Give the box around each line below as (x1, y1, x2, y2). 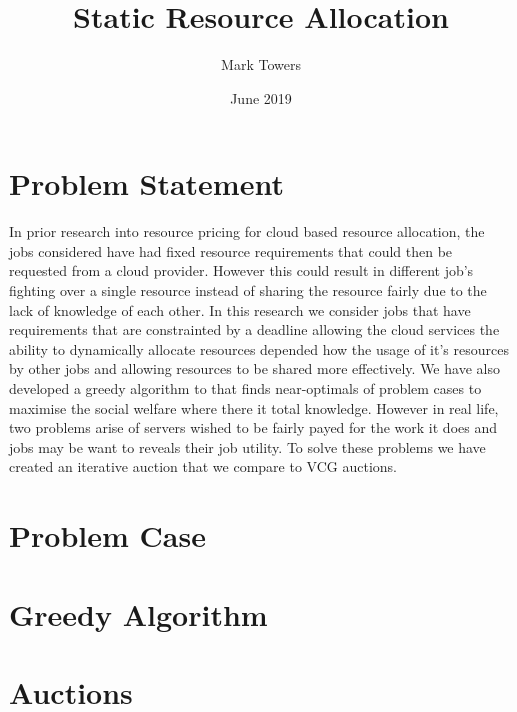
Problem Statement (9, 163, 284, 204)
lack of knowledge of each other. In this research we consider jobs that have (9, 299, 471, 320)
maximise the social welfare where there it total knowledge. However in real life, (9, 397, 499, 418)
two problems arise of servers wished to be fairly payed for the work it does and (9, 417, 497, 438)
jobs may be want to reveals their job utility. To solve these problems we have (9, 436, 486, 457)
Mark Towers (221, 54, 301, 75)
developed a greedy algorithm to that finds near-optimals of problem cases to (9, 378, 482, 398)
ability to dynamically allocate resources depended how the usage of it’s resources (9, 338, 509, 359)
